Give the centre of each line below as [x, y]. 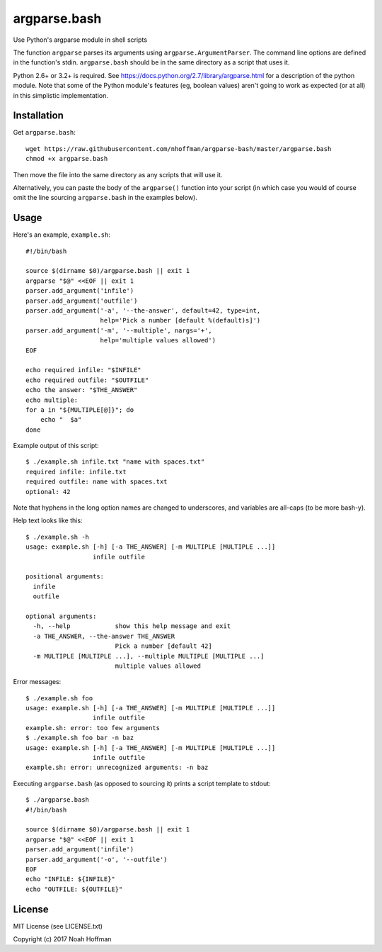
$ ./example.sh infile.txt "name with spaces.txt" [115, 462]
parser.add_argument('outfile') [82, 301]
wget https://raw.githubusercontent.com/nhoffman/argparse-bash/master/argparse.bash [179, 149]
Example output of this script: [56, 446]
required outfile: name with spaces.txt [97, 482]
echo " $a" [61, 420]
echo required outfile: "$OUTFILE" [87, 380]
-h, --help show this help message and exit [132, 626]
